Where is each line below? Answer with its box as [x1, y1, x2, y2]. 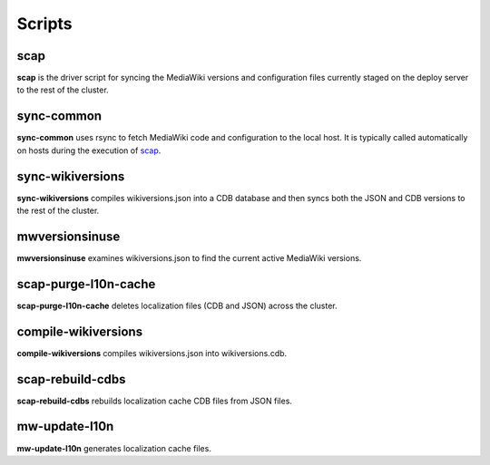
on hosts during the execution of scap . [16, 145, 162, 156]
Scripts [16, 14, 73, 34]
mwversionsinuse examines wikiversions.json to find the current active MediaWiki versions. [16, 252, 362, 263]
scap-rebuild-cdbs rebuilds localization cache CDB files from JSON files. [16, 395, 292, 406]
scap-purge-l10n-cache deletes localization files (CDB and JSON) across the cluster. [16, 300, 338, 311]
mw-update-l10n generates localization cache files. [16, 442, 212, 453]
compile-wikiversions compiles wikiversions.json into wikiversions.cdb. [16, 347, 288, 358]
